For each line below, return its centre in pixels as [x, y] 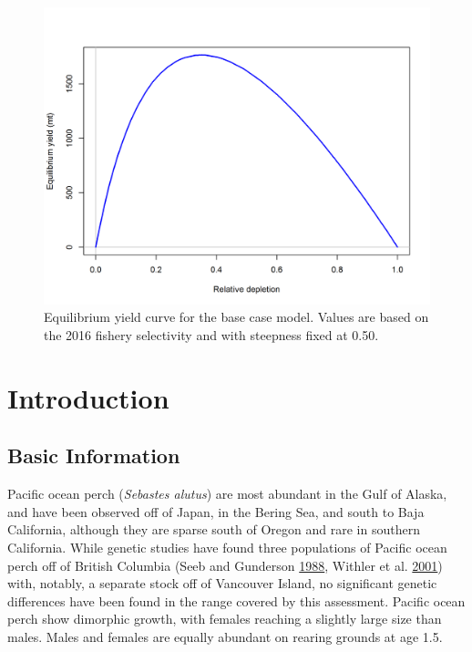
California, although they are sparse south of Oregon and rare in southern [214, 529]
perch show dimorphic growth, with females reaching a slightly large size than [225, 619]
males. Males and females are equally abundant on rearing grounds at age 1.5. [225, 636]
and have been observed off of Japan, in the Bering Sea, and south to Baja [216, 511]
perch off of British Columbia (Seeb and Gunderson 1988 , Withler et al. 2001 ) [225, 565]
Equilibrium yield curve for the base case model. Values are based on [236, 317]
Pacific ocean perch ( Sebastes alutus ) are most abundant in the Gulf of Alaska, [227, 494]
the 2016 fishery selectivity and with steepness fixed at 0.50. [211, 335]
